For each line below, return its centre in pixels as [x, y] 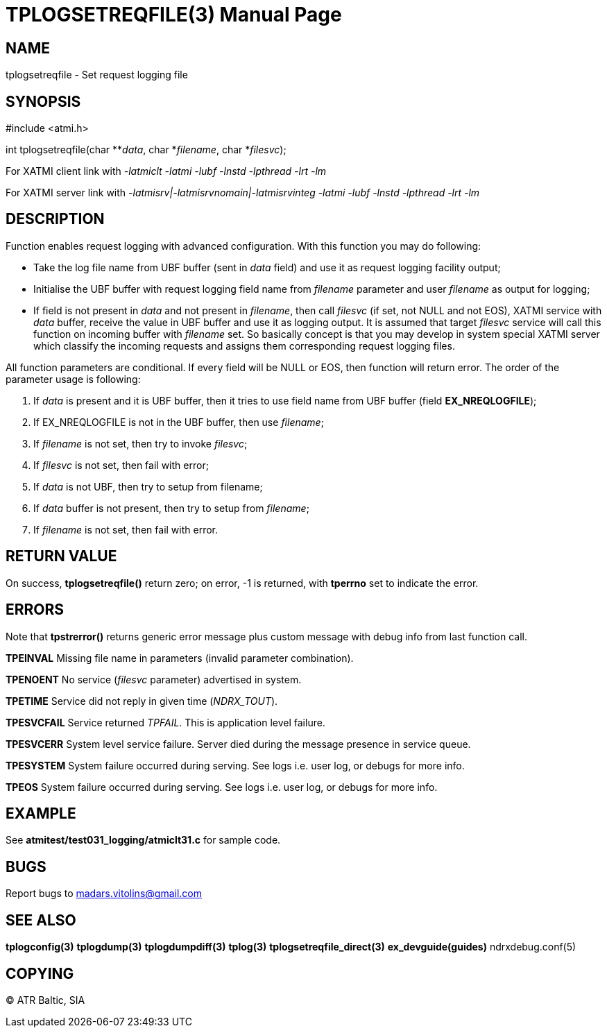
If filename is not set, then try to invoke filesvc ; [140, 443]
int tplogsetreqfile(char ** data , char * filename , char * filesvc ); [146, 150]
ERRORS [35, 610]
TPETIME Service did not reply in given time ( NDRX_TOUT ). [142, 701]
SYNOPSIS [43, 101]
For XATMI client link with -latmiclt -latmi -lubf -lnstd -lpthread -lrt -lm [166, 171]
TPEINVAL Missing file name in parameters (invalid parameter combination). [180, 658]
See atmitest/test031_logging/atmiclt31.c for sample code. [143, 840]
